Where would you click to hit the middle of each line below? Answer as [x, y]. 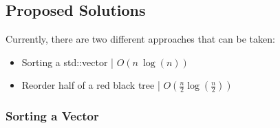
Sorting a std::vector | [67, 62]
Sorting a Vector [52, 116]
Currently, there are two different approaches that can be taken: [140, 39]
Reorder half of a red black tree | [91, 85]
